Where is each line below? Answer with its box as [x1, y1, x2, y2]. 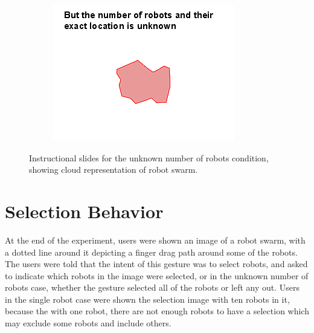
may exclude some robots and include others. [5, 317, 171, 329]
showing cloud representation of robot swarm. [29, 163, 198, 176]
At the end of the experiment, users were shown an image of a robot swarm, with [5, 233, 306, 246]
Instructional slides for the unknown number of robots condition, [29, 151, 269, 164]
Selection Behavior [5, 198, 164, 223]
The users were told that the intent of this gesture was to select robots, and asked [5, 257, 308, 270]
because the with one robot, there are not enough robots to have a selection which [5, 305, 309, 317]
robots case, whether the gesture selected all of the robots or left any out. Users [5, 281, 300, 294]
